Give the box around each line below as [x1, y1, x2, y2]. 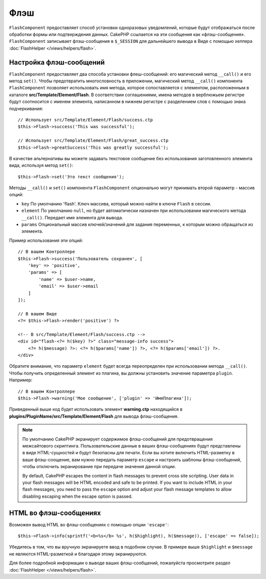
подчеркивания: [9, 105, 43, 111]
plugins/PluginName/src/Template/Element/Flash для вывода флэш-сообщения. [9, 413, 179, 419]
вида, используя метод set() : [9, 163, 74, 169]
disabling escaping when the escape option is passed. [22, 493, 133, 499]
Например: [9, 377, 33, 383]
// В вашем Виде [18, 311, 57, 316]
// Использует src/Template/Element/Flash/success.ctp [18, 117, 153, 123]
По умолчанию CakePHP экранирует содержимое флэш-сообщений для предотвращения [22, 436, 213, 442]
